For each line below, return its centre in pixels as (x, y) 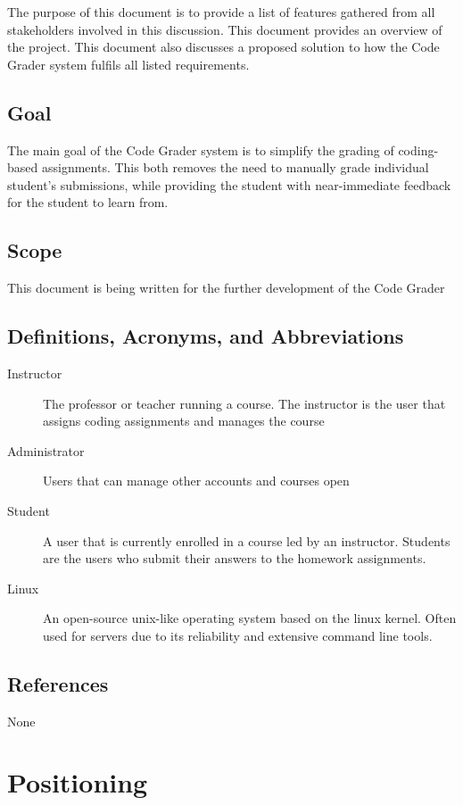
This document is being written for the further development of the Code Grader (226, 288)
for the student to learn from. (88, 202)
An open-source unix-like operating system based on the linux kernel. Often (250, 618)
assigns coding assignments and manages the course (184, 421)
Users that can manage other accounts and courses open (196, 481)
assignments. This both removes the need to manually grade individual (235, 167)
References (58, 683)
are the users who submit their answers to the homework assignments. (235, 558)
